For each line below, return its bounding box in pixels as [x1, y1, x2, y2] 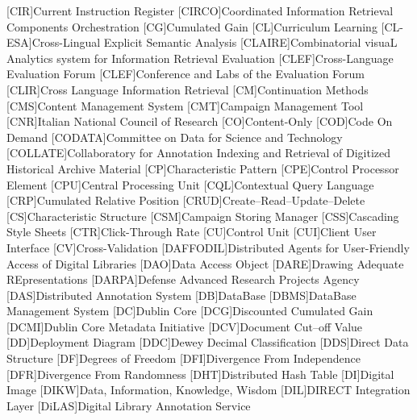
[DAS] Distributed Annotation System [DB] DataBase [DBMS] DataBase [6, 286, 357, 303]
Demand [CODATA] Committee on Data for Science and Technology [6, 128, 343, 145]
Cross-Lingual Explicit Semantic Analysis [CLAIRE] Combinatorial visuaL [31, 34, 398, 51]
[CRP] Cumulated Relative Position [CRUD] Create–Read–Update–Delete [6, 192, 365, 209]
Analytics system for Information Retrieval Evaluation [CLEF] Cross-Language [6, 49, 394, 66]
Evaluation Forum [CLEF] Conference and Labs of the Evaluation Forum [6, 65, 365, 82]
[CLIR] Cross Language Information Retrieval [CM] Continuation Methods [6, 81, 369, 98]
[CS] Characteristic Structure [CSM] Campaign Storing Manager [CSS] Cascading [6, 207, 399, 224]
